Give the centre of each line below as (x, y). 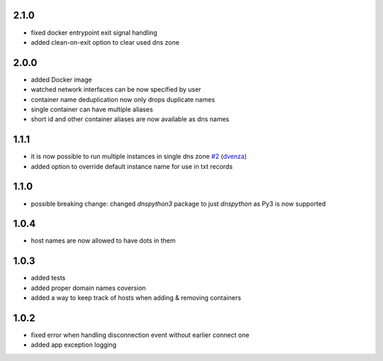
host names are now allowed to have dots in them (103, 240)
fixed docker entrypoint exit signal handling (94, 33)
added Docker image (61, 79)
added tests (48, 278)
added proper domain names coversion (88, 288)
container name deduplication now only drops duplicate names (123, 99)
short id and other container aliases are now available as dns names (130, 119)
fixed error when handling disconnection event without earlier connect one (140, 335)
